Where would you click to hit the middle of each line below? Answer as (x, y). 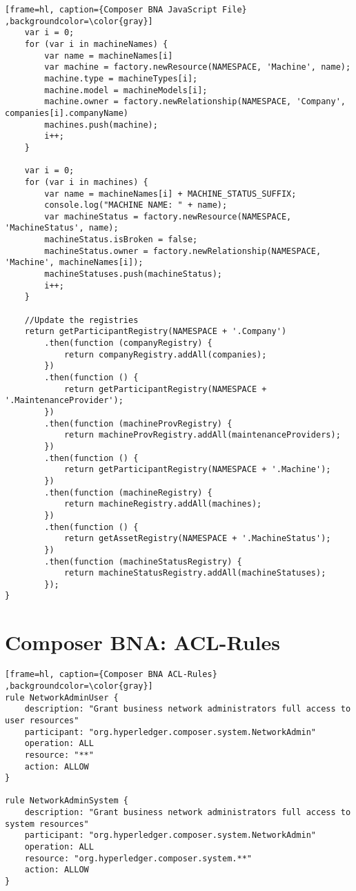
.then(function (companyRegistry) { (128, 343)
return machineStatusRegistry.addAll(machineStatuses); (195, 573)
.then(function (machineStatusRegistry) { (143, 561)
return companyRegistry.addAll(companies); (165, 354)
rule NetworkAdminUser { (62, 697)
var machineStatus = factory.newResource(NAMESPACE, (168, 216)
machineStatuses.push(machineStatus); (133, 274)
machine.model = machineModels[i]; (126, 90)
